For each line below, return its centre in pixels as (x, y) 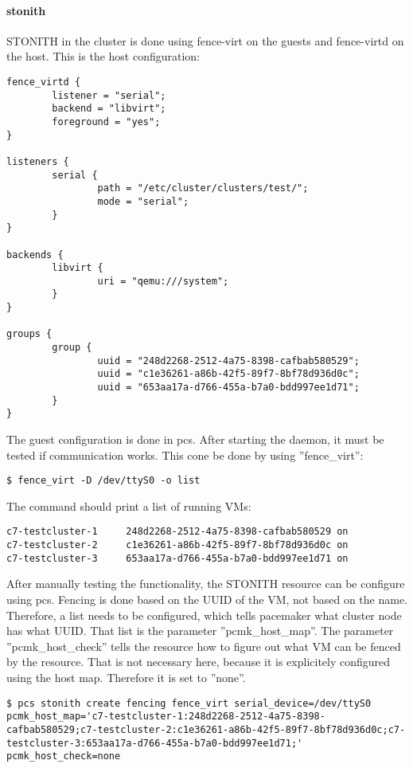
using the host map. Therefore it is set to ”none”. (126, 678)
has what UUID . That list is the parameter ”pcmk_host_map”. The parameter (200, 631)
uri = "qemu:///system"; (163, 281)
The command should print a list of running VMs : (129, 505)
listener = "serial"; (109, 95)
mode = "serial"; (143, 201)
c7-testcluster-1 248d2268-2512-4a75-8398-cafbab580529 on (177, 532)
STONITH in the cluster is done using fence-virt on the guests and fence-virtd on (205, 40)
